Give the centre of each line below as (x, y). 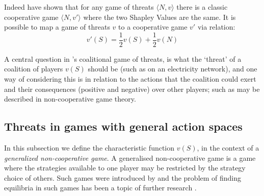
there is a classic (202, 7)
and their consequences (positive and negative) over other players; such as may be (132, 89)
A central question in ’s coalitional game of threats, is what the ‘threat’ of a (123, 58)
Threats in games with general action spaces (123, 126)
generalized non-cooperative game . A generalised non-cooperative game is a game (130, 157)
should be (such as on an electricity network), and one (173, 69)
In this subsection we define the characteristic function (89, 148)
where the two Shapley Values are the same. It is (160, 17)
